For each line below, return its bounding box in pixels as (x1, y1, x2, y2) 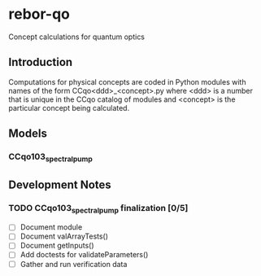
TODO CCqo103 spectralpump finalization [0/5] (8, 202, 189, 215)
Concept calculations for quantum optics (8, 32, 145, 42)
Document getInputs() (20, 241, 95, 251)
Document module (20, 222, 83, 232)
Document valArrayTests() (20, 231, 108, 241)
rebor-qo (8, 5, 71, 24)
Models (8, 127, 47, 141)
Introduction (8, 55, 73, 69)
